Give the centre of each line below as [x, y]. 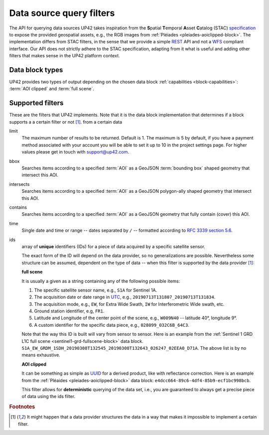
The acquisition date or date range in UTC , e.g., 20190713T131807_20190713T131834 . [125, 297]
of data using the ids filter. [49, 397]
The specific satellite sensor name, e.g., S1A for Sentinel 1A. [96, 290]
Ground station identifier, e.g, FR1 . [69, 311]
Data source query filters [62, 13]
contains [18, 207]
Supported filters [36, 103]
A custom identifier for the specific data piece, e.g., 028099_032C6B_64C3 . [112, 325]
